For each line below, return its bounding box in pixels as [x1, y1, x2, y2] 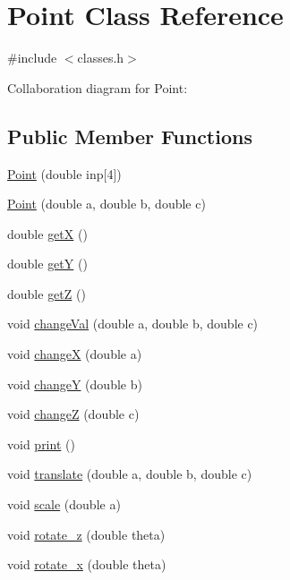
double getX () [7, 224, 88, 243]
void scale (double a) [7, 495, 121, 514]
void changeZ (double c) [7, 405, 140, 423]
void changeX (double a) [7, 345, 142, 363]
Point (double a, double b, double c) [7, 194, 206, 213]
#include [7, 48, 57, 67]
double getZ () [7, 284, 86, 303]
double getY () [7, 254, 88, 273]
